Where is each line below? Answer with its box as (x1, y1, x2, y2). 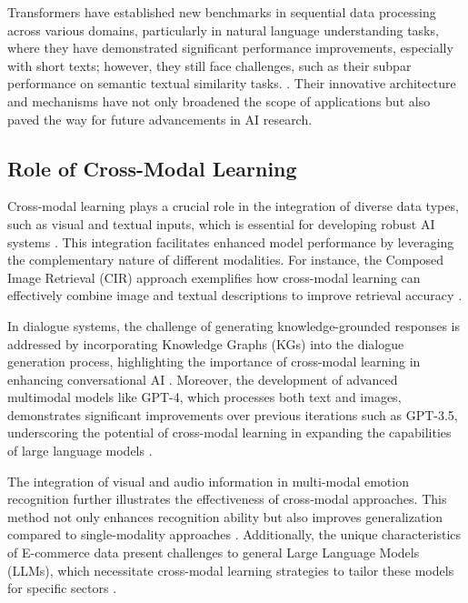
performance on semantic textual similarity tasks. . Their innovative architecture (7, 74, 456, 93)
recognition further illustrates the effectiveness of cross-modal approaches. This (7, 489, 447, 508)
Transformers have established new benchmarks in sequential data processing (7, 3, 436, 21)
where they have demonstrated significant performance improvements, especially (7, 38, 453, 57)
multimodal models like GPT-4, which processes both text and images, (7, 387, 402, 407)
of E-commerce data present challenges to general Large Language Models (7, 543, 420, 562)
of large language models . (7, 441, 153, 460)
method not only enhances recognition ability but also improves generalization (7, 507, 443, 526)
